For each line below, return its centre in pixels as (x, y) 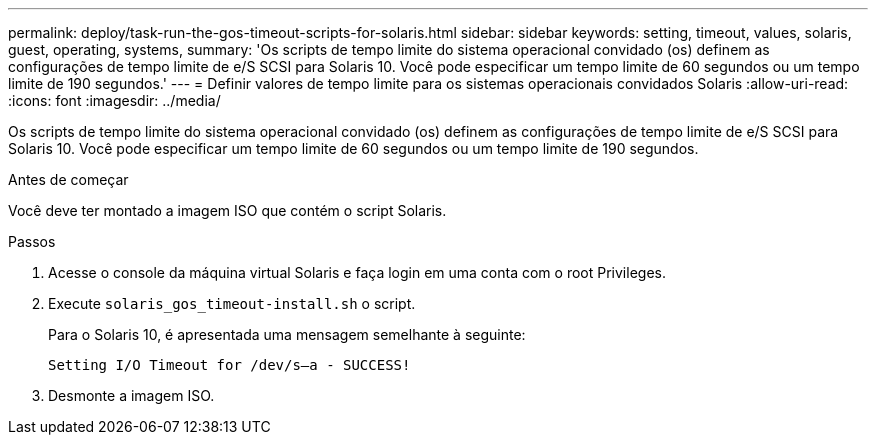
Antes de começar (68, 179)
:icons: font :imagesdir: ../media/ (114, 100)
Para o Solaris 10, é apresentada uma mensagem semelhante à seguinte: (287, 334)
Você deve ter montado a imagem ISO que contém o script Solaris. (227, 210)
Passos (32, 241)
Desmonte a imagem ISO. (131, 395)
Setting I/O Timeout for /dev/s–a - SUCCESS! (229, 365)
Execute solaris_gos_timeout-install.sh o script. (232, 303)
